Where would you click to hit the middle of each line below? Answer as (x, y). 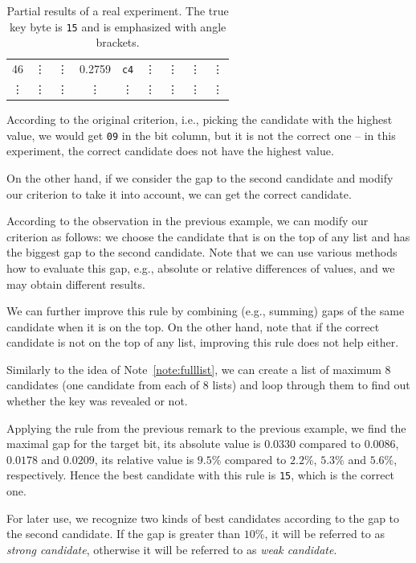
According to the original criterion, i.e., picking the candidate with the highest (200, 119)
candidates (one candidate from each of (103, 385)
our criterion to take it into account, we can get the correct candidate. (179, 193)
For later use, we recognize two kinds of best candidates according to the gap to (203, 518)
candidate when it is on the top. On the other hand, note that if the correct (193, 326)
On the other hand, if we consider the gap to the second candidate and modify (200, 177)
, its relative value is (144, 459)
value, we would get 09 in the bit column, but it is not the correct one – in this (201, 135)
